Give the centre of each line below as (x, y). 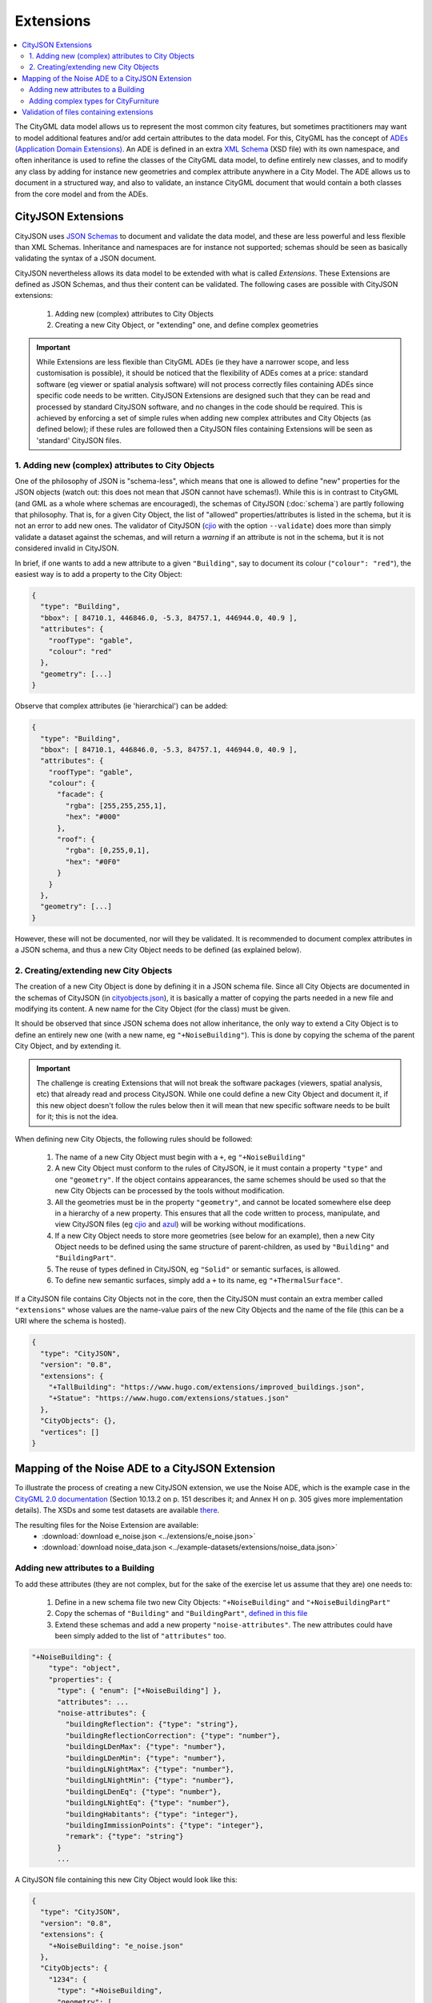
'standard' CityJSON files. (79, 440)
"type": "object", (84, 1668)
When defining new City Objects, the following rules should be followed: (134, 1139)
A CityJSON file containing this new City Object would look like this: (126, 1880)
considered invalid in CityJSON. (67, 548)
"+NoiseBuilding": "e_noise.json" (116, 1946)
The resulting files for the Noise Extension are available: (107, 1525)
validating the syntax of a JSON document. (86, 258)
